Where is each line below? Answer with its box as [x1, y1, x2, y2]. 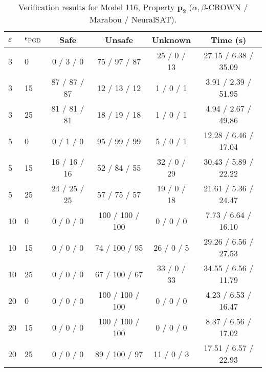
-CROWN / [206, 1, 248, 13]
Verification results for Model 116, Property [18, 1, 175, 13]
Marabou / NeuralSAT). [89, 13, 177, 26]
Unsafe [105, 34, 133, 46]
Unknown [151, 34, 191, 46]
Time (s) [211, 34, 247, 46]
